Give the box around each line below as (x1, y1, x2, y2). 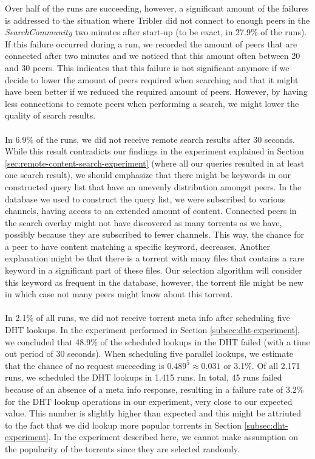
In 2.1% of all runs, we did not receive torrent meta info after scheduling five (5, 311, 290, 324)
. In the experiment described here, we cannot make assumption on (49, 430, 298, 443)
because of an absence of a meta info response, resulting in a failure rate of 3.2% (5, 383, 304, 395)
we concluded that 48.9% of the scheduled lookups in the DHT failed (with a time (5, 335, 310, 348)
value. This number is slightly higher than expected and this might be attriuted (5, 407, 302, 419)
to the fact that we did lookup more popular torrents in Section (5, 418, 242, 431)
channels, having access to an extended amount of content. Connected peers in (5, 204, 297, 217)
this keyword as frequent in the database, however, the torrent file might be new (5, 275, 303, 288)
